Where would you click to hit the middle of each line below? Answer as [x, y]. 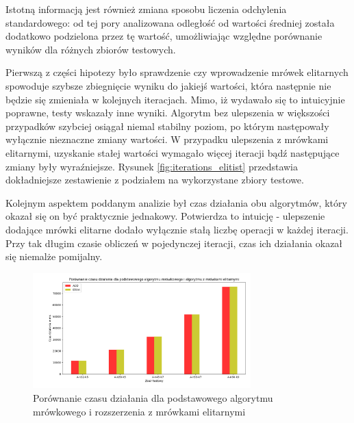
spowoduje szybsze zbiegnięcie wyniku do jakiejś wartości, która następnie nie [168, 85]
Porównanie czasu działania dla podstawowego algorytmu [153, 397]
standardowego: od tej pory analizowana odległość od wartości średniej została [170, 22]
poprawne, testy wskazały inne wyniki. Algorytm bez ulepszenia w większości [168, 113]
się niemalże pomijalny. [54, 256]
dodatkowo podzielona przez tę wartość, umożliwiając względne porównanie [164, 36]
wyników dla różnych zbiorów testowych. [91, 49]
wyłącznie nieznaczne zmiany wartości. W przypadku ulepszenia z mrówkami [167, 139]
